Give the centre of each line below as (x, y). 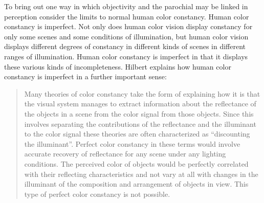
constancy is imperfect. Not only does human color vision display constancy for (128, 26)
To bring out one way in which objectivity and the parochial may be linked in (126, 6)
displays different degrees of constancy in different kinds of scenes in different (125, 46)
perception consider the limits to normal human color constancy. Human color (127, 16)
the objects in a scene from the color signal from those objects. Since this (139, 113)
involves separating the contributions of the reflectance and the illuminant (140, 123)
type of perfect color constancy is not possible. (97, 194)
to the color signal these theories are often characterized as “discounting (137, 134)
